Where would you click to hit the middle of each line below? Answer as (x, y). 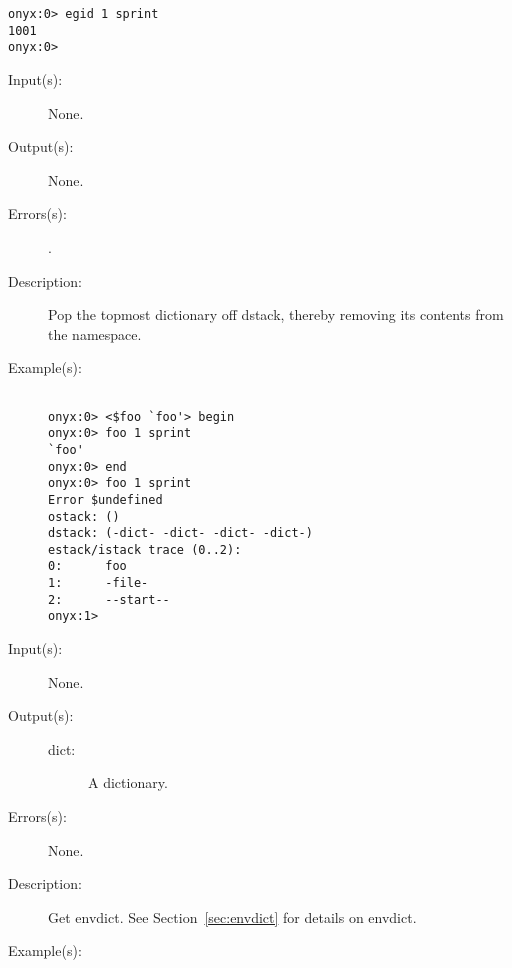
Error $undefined (105, 499)
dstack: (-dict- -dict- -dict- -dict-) (180, 533)
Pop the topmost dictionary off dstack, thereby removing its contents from (276, 314)
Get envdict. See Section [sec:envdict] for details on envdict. (232, 916)
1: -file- (98, 583)
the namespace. (95, 333)
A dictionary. (128, 782)
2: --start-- (109, 599)
